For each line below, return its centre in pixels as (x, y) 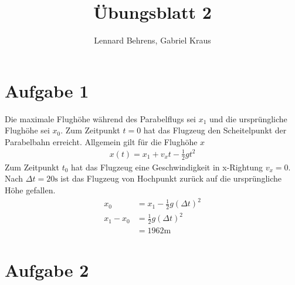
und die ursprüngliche (248, 118)
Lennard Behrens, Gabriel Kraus (152, 40)
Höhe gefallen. (30, 190)
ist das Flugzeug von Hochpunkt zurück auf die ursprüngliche (171, 178)
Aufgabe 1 (47, 90)
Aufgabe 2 (47, 269)
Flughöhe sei (27, 130)
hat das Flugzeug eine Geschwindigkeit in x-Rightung (167, 167)
